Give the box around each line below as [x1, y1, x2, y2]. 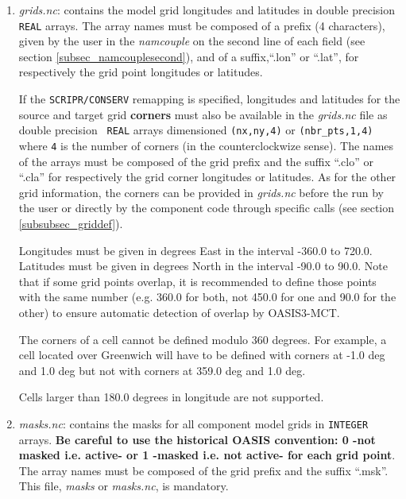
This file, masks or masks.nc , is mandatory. [18, 478, 229, 494]
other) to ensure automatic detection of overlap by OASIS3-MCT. [18, 304, 340, 320]
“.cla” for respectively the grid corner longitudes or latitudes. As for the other [18, 168, 396, 185]
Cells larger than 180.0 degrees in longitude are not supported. [18, 389, 324, 405]
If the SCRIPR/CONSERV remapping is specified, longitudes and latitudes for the [18, 91, 400, 107]
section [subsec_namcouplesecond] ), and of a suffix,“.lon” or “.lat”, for [18, 48, 359, 64]
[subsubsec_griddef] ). [18, 215, 123, 231]
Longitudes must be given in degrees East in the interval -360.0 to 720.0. [18, 242, 373, 258]
